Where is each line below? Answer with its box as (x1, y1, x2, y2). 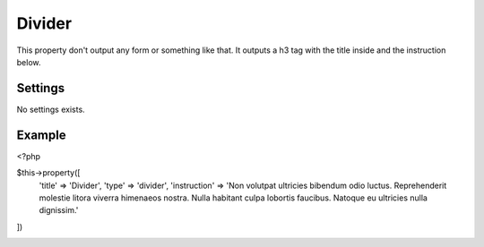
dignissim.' (39, 205, 79, 216)
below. (16, 56, 41, 67)
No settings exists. (16, 104, 85, 115)
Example (16, 127, 66, 142)
